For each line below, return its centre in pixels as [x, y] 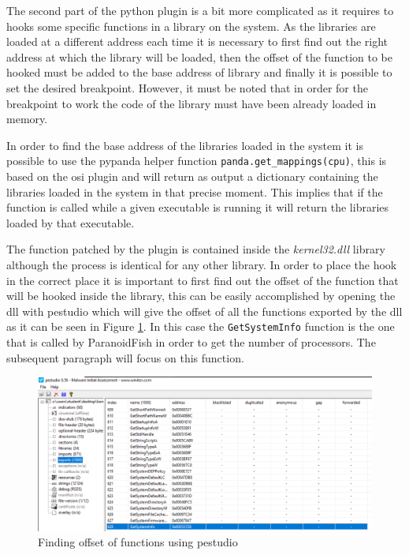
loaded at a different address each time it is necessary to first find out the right [197, 41]
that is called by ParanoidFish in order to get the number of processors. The [191, 342]
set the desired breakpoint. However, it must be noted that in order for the [187, 87]
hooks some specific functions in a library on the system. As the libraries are [191, 26]
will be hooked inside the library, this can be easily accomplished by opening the [201, 296]
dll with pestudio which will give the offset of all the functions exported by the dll [204, 311]
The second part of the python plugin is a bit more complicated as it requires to [200, 10]
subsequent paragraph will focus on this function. [125, 357]
